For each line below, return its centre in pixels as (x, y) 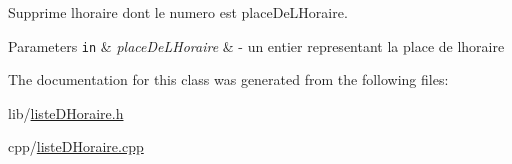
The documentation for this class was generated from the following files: (228, 79)
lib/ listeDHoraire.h (66, 112)
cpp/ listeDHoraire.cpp (76, 146)
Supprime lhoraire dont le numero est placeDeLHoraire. (178, 12)
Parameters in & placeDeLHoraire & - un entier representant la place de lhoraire (256, 45)
